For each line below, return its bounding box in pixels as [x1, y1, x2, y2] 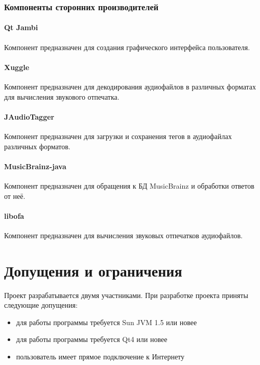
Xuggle [4, 61, 30, 72]
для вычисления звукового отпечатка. [4, 91, 120, 102]
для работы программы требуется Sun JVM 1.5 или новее [16, 316, 197, 327]
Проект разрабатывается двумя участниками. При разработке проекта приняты [4, 289, 248, 300]
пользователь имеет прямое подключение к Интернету [16, 351, 185, 362]
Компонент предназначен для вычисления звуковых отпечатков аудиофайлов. [4, 230, 243, 240]
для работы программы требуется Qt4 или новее [16, 334, 168, 345]
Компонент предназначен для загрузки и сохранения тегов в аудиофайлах [4, 131, 232, 142]
